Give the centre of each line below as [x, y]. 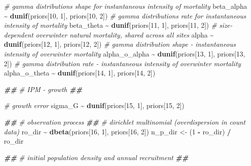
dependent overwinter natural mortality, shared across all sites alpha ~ [109, 34]
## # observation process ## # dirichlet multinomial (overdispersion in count [125, 121]
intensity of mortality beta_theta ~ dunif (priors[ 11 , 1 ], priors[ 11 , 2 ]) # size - [118, 25]
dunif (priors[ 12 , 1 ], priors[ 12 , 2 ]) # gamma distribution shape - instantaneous [120, 44]
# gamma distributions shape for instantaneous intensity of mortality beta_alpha [125, 6]
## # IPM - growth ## [43, 89]
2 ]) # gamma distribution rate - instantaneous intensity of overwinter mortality [123, 63]
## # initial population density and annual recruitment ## [96, 157]
